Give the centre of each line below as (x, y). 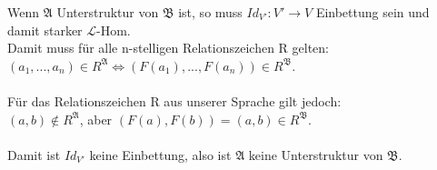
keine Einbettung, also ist (160, 154)
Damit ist (34, 154)
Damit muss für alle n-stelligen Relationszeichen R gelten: (169, 48)
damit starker (45, 30)
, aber (96, 119)
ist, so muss (210, 12)
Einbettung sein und (372, 12)
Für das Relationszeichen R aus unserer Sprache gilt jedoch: (174, 100)
